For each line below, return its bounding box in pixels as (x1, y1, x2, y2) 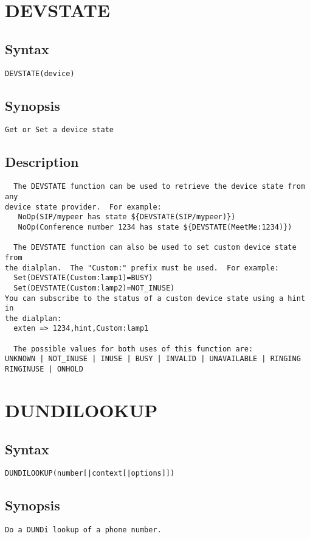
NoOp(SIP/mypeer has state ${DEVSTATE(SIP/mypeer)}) (18, 213, 236, 222)
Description (5, 152, 79, 171)
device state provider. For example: (5, 202, 162, 211)
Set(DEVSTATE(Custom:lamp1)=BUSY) (13, 273, 153, 283)
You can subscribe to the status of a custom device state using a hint (5, 294, 305, 303)
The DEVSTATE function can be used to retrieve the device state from (13, 182, 305, 191)
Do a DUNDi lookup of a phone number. (5, 526, 162, 535)
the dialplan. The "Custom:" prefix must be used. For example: (5, 263, 280, 272)
